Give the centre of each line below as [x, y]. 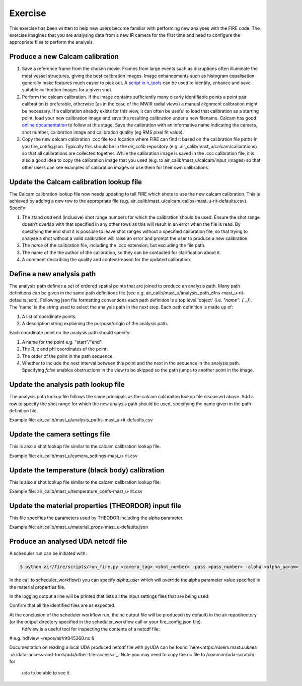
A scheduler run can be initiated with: [48, 553]
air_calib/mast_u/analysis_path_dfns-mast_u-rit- [195, 293]
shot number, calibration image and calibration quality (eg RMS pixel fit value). [103, 132]
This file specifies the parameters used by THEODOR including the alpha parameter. [96, 518]
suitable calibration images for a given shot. [67, 90]
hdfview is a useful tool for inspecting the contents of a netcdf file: [91, 629]
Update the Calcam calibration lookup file [76, 182]
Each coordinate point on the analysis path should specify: [70, 333]
